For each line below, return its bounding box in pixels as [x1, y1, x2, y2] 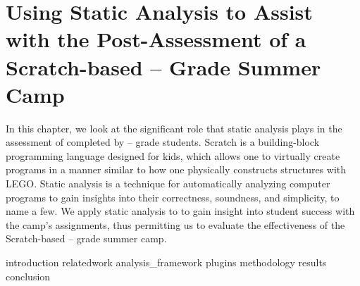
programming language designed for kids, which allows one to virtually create [6, 148, 340, 163]
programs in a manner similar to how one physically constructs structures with [6, 162, 347, 177]
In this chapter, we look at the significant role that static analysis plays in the [6, 120, 342, 135]
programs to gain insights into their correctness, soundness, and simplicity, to [6, 189, 340, 204]
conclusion [6, 268, 51, 283]
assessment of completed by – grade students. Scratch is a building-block [6, 135, 320, 149]
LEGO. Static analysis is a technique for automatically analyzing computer [6, 176, 330, 191]
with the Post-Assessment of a [6, 25, 306, 54]
